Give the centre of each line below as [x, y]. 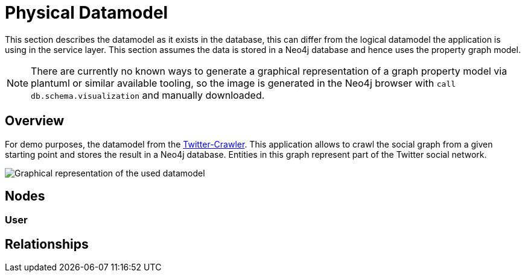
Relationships [47, 244]
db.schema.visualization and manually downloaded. [148, 95]
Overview [35, 121]
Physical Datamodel [87, 13]
